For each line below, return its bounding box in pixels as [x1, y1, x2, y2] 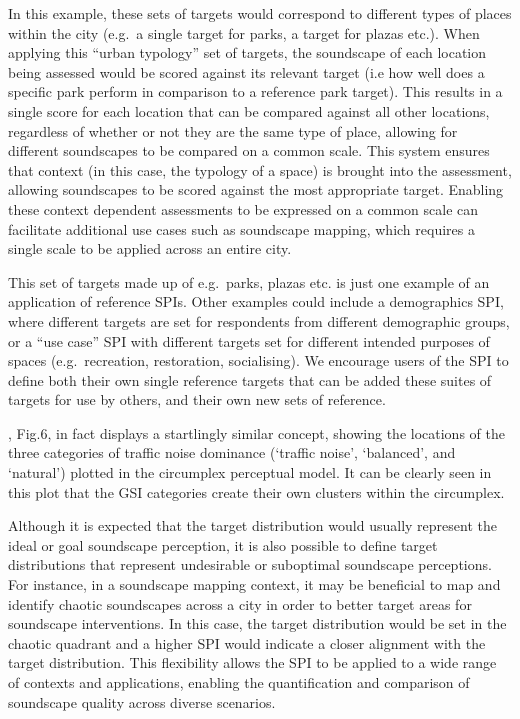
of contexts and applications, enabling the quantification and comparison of [8, 672, 470, 692]
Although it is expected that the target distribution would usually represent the [8, 515, 497, 536]
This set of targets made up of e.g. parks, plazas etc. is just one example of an [8, 271, 490, 292]
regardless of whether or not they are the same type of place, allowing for [8, 120, 458, 141]
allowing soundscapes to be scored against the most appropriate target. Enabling [8, 179, 504, 200]
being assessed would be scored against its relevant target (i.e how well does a [8, 61, 485, 82]
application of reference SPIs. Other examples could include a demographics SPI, [8, 291, 504, 312]
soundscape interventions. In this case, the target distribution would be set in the [8, 613, 507, 634]
